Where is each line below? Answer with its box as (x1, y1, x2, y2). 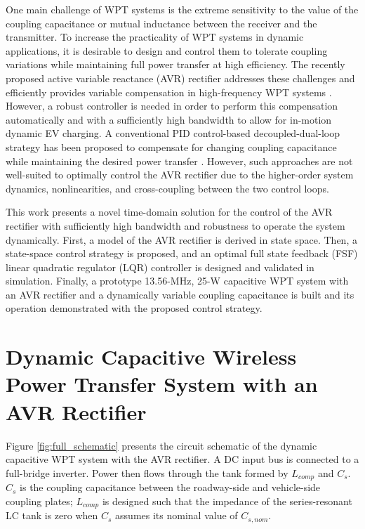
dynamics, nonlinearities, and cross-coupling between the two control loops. (6, 181, 329, 195)
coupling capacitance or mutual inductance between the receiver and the (6, 15, 317, 30)
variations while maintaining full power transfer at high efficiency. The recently (6, 57, 345, 72)
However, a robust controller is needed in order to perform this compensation (6, 98, 338, 113)
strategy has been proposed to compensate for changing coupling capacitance (6, 139, 337, 154)
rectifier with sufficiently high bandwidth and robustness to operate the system (6, 218, 345, 233)
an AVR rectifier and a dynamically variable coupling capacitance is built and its (6, 287, 354, 301)
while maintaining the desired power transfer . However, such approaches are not (6, 153, 353, 168)
